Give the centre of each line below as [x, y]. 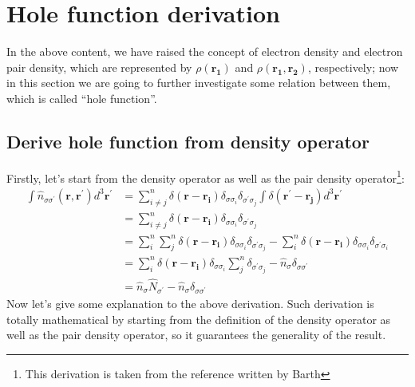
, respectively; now [353, 67]
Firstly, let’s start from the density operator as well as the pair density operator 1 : [206, 176]
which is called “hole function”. [82, 98]
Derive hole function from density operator [188, 141]
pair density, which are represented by [99, 67]
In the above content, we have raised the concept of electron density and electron [205, 51]
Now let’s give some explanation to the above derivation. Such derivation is [190, 304]
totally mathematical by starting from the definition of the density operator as [199, 319]
